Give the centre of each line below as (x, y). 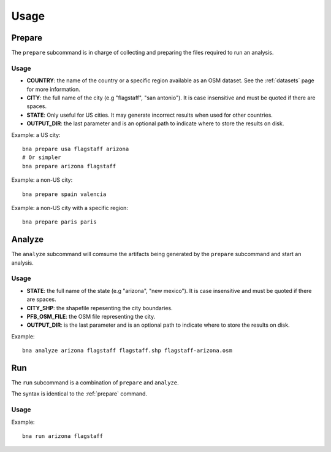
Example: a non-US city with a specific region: (70, 208)
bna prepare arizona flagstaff (69, 166)
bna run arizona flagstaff (63, 436)
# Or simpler (42, 158)
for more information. (54, 89)
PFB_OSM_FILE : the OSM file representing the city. (91, 316)
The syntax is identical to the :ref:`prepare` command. (79, 394)
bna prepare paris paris (59, 222)
